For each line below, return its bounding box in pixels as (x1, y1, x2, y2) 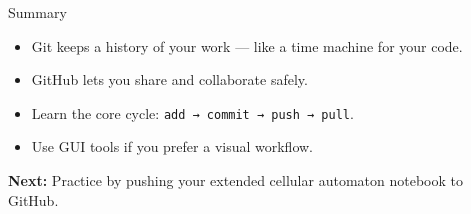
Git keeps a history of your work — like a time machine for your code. (31, 35, 463, 56)
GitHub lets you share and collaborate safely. (31, 69, 308, 90)
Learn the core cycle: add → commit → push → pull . (31, 102, 354, 123)
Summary (8, 2, 67, 22)
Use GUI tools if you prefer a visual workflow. (31, 136, 314, 157)
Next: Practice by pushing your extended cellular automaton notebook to (8, 170, 463, 191)
